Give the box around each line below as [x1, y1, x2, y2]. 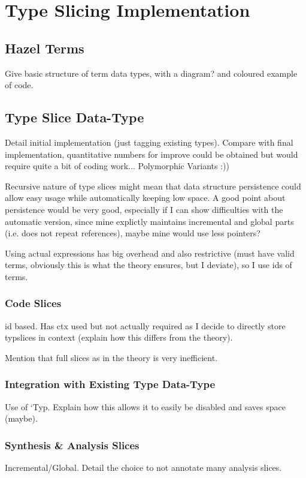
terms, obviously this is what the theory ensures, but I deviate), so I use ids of [5, 258, 292, 271]
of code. [5, 79, 34, 91]
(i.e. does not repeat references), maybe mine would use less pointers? [5, 227, 260, 239]
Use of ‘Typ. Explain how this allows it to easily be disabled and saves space [5, 400, 286, 413]
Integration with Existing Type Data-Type [5, 377, 216, 392]
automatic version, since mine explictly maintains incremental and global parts [5, 215, 294, 227]
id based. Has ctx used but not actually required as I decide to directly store [5, 319, 286, 332]
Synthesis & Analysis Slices [5, 437, 140, 452]
